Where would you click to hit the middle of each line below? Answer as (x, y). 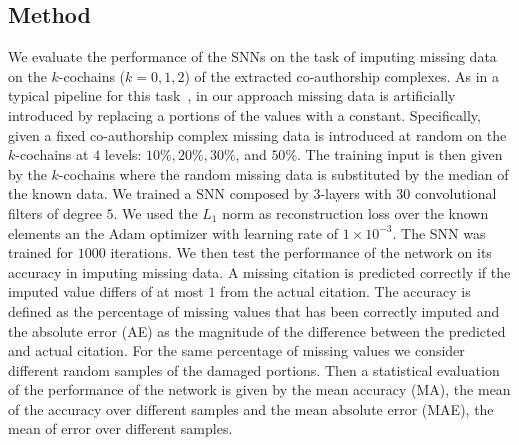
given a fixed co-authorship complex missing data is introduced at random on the (257, 134)
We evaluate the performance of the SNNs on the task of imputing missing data (252, 56)
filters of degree (55, 212)
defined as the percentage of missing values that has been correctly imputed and (254, 310)
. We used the (155, 212)
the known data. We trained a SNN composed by (158, 193)
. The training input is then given (400, 154)
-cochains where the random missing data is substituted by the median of (283, 173)
